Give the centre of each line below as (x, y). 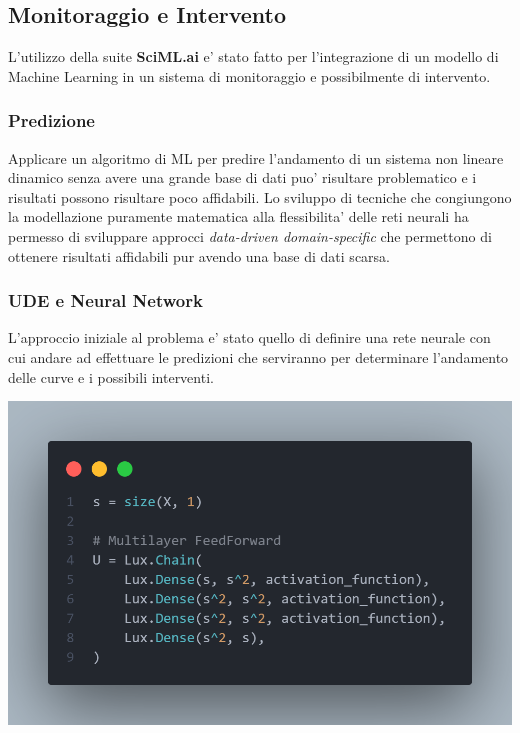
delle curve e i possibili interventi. (111, 376)
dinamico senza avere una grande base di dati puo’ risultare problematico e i (242, 177)
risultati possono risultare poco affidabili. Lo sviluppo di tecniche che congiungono (260, 196)
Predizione (51, 120)
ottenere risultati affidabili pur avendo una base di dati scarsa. (199, 255)
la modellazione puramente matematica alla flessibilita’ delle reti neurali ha (238, 216)
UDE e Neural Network (105, 300)
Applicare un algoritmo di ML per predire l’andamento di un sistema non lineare (256, 157)
